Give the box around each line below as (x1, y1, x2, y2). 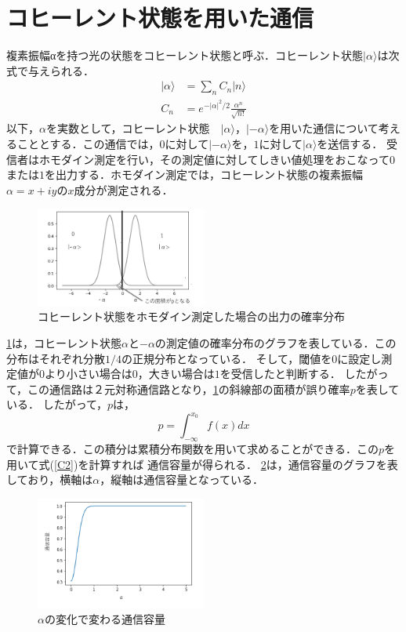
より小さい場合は (45, 365, 132, 382)
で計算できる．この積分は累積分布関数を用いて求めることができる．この (6, 441, 379, 457)
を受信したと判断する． (219, 365, 341, 382)
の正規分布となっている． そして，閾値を (121, 350, 332, 366)
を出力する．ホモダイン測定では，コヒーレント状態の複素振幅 (45, 166, 363, 183)
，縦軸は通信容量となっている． (100, 471, 264, 488)
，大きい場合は (137, 365, 215, 382)
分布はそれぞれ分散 (6, 350, 105, 366)
